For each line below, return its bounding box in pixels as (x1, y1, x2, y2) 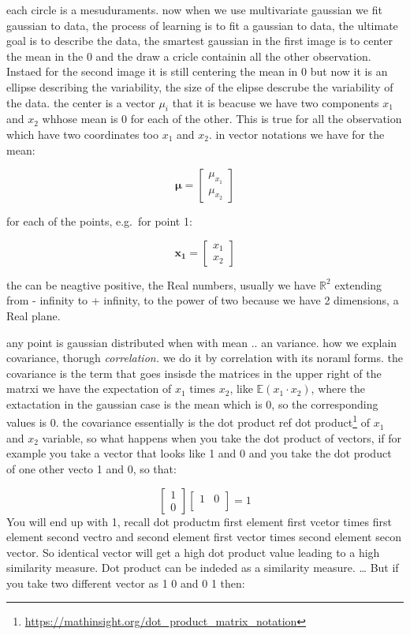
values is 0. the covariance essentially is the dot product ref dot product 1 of (6, 412, 370, 431)
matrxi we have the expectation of (6, 380, 172, 397)
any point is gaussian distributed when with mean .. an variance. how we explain (6, 334, 397, 350)
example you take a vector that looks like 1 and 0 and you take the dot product (6, 445, 392, 461)
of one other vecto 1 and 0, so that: (6, 460, 177, 476)
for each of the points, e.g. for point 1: (6, 213, 192, 230)
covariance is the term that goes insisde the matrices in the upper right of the (6, 364, 382, 381)
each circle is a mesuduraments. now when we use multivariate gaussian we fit (6, 2, 382, 17)
